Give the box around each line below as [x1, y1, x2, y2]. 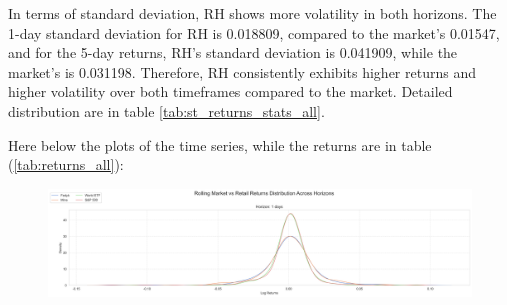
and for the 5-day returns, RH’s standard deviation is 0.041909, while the [8, 42, 458, 63]
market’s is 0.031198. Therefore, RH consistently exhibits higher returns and [8, 61, 476, 82]
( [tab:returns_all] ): [8, 154, 124, 175]
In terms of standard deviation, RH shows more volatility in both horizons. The [8, 3, 497, 23]
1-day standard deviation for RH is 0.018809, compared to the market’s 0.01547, [8, 22, 500, 43]
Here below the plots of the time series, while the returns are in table [8, 134, 432, 155]
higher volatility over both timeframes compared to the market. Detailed [8, 81, 453, 102]
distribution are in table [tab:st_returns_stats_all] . [8, 100, 325, 121]
